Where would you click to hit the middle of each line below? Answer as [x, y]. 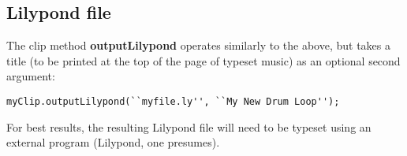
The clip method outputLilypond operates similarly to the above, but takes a [198, 45]
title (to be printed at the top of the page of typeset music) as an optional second [203, 60]
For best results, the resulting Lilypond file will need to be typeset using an [189, 126]
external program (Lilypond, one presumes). [113, 142]
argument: [31, 76]
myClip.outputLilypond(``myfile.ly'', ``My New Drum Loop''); [173, 101]
